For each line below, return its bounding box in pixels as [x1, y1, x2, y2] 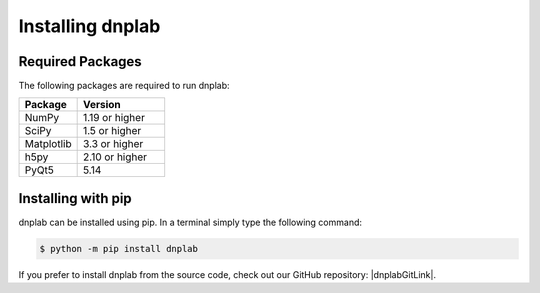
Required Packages [18, 53, 142, 70]
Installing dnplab [18, 15, 161, 37]
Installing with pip [18, 190, 132, 207]
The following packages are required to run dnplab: [18, 80, 230, 92]
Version [82, 98, 122, 112]
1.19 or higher [82, 111, 145, 125]
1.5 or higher [82, 124, 142, 138]
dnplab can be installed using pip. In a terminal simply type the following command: [18, 216, 363, 228]
